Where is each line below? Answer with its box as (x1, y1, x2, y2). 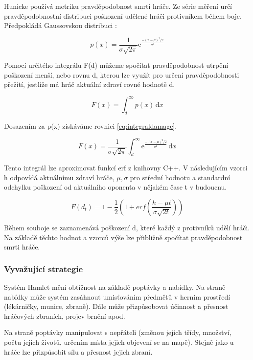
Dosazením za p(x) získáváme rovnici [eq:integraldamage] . (4, 121, 177, 131)
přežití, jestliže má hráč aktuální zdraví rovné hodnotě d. (4, 79, 175, 89)
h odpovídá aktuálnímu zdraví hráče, (4, 172, 115, 182)
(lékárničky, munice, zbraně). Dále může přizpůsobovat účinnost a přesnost (4, 301, 229, 311)
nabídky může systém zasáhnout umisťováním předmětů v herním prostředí (4, 291, 230, 302)
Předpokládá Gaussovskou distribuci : (4, 20, 117, 30)
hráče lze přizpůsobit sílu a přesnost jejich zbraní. (4, 346, 153, 357)
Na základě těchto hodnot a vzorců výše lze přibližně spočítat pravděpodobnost (4, 232, 243, 242)
